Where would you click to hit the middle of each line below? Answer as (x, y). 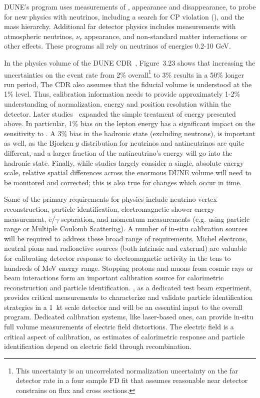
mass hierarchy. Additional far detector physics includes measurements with (120, 26)
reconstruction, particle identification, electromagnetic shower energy (109, 209)
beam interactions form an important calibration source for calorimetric (114, 278)
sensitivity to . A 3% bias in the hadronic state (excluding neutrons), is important (130, 133)
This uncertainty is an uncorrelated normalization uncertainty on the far (127, 370)
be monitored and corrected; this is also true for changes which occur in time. (123, 182)
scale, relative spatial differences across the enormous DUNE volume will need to (128, 172)
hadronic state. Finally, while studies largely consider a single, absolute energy (124, 162)
